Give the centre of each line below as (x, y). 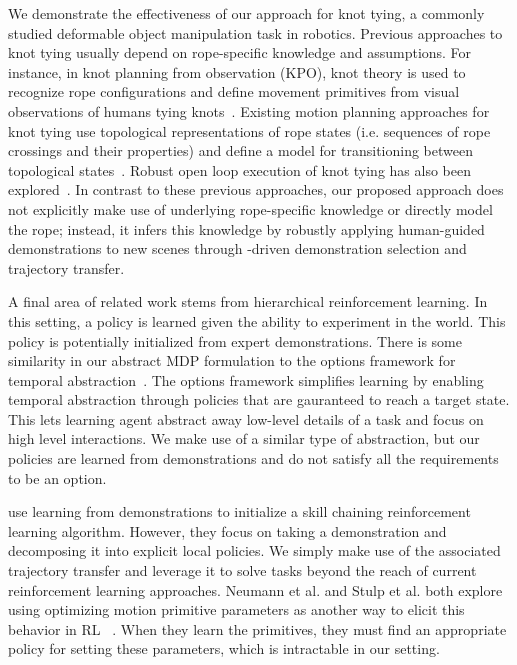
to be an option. (57, 477)
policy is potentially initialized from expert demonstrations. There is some (235, 340)
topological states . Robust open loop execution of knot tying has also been (239, 169)
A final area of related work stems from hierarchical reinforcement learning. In (248, 301)
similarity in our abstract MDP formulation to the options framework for (232, 360)
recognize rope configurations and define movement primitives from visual (234, 91)
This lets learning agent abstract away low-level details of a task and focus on (246, 418)
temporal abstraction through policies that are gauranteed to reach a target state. (259, 399)
